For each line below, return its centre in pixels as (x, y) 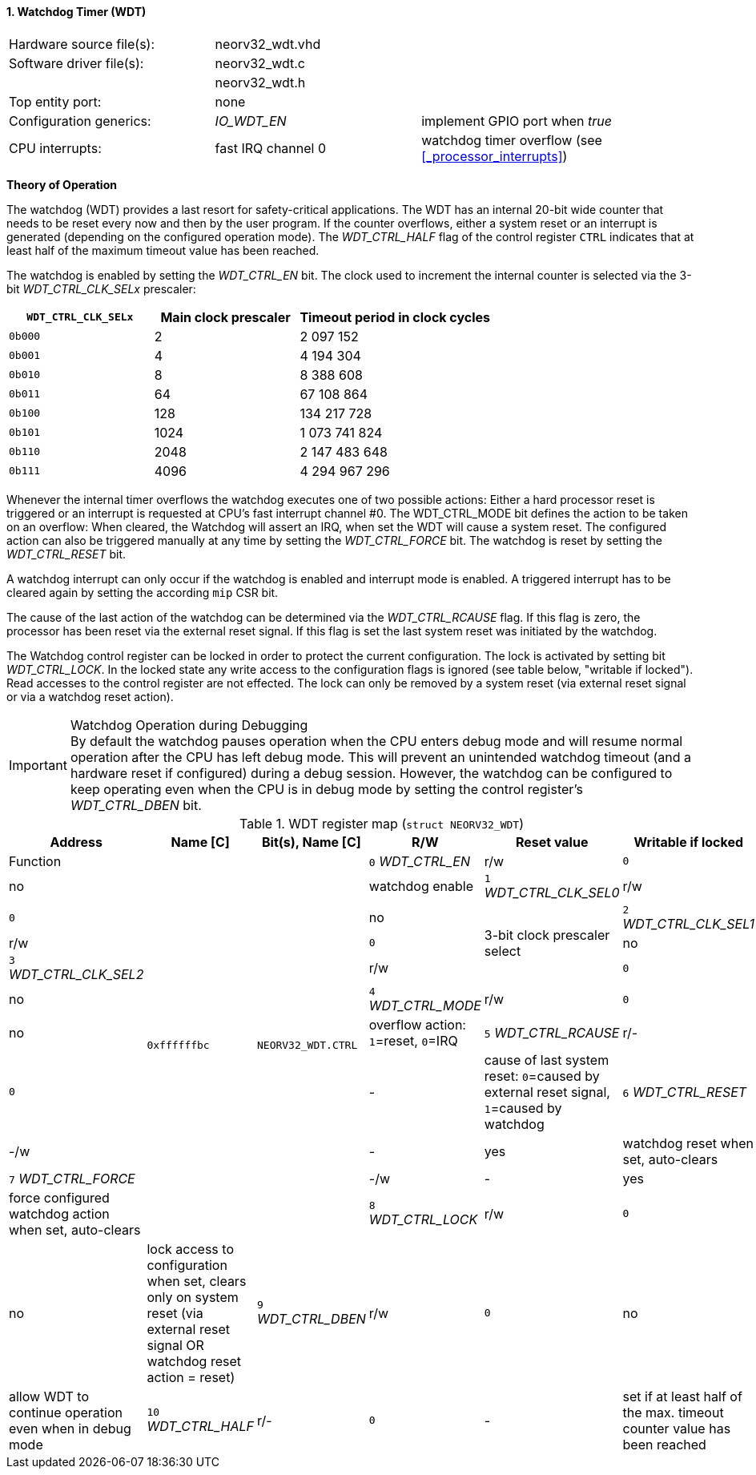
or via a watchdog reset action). (90, 696)
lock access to (190, 1249)
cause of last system (547, 1060)
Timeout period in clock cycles (395, 317)
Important (38, 765)
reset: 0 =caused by (542, 1076)
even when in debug (70, 1428)
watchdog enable (421, 887)
